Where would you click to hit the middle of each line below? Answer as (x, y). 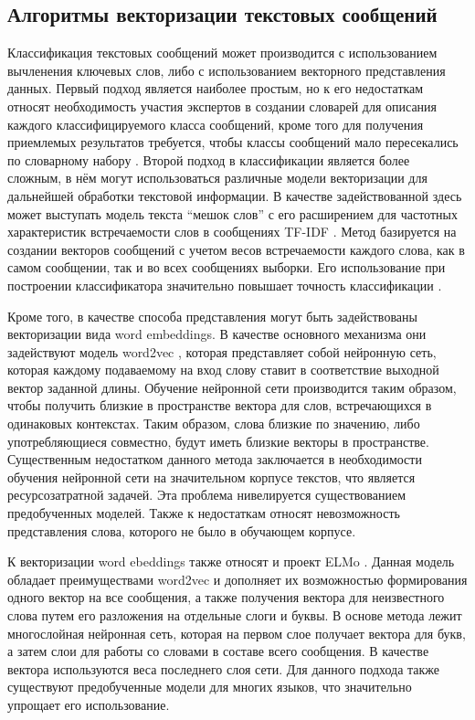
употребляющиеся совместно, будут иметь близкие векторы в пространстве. (218, 441)
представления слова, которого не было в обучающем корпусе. (182, 530)
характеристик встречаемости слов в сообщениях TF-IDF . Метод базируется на (232, 232)
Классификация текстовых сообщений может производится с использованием (222, 53)
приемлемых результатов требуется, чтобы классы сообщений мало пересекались (233, 142)
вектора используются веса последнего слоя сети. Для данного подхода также (224, 668)
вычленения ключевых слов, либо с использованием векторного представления (227, 70)
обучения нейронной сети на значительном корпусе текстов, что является (211, 476)
